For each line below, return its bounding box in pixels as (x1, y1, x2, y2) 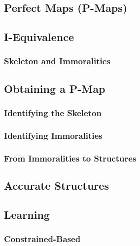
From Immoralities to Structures (4, 152, 137, 164)
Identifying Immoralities (4, 129, 103, 141)
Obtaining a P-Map (4, 81, 105, 96)
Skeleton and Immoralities (4, 55, 110, 67)
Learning (4, 206, 50, 222)
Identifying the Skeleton (4, 107, 102, 119)
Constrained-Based (4, 233, 81, 245)
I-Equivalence (4, 29, 74, 44)
